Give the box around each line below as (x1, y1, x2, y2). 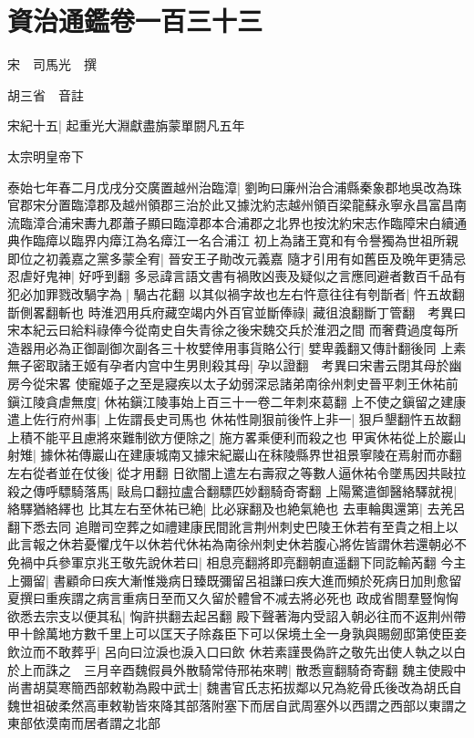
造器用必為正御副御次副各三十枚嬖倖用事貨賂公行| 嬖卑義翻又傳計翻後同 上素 (7, 338, 467, 357)
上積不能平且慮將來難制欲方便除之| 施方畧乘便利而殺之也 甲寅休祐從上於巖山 (7, 427, 467, 446)
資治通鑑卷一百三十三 (7, 2, 263, 39)
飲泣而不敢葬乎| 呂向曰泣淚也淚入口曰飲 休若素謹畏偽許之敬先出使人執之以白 (7, 641, 467, 660)
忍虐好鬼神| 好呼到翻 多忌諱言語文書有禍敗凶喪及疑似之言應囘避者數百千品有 (7, 266, 467, 286)
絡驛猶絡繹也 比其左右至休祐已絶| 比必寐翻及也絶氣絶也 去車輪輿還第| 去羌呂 (7, 499, 466, 518)
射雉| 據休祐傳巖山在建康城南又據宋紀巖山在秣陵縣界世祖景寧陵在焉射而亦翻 (7, 445, 462, 464)
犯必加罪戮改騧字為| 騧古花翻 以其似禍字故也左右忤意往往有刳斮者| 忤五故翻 (7, 285, 465, 304)
